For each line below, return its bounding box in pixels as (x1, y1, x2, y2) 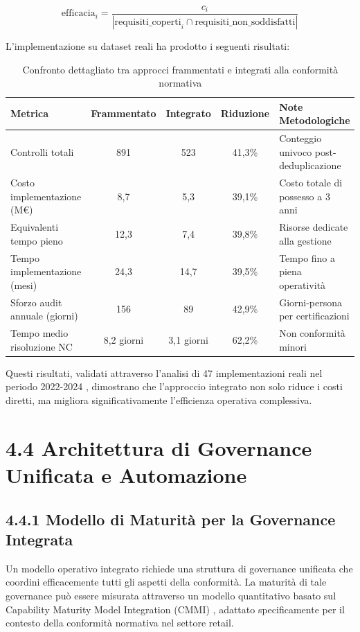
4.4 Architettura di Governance (6, 433, 312, 462)
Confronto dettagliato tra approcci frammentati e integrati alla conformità (22, 62, 339, 76)
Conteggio (279, 131, 322, 146)
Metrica (10, 106, 49, 121)
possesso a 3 (279, 188, 330, 203)
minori (279, 339, 307, 353)
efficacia (61, 8, 96, 19)
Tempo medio (10, 326, 69, 340)
